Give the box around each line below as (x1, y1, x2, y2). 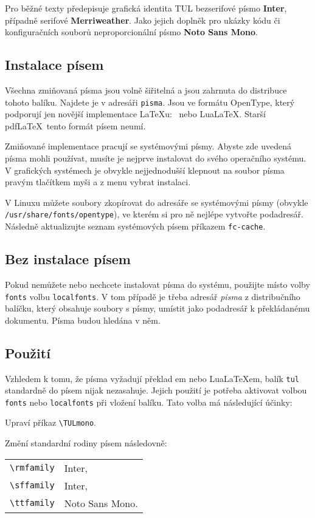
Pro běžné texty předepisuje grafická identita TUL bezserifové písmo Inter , (5, 2, 287, 14)
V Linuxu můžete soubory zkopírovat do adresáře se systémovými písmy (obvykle (5, 196, 308, 208)
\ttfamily (10, 498, 55, 508)
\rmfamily (10, 463, 55, 473)
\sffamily (10, 480, 55, 491)
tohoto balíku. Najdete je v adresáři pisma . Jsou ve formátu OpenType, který (5, 95, 295, 108)
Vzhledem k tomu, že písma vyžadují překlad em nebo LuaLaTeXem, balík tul (5, 372, 299, 384)
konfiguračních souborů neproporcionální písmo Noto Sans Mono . (5, 26, 258, 38)
